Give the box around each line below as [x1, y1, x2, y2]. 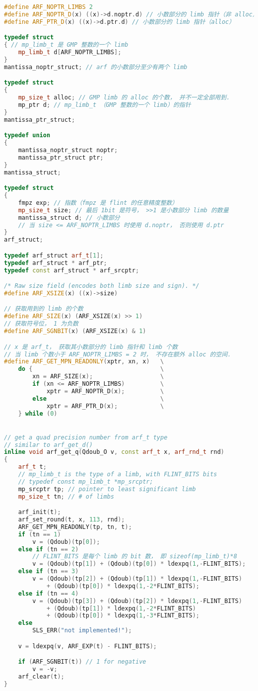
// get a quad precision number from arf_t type [4, 433, 168, 441]
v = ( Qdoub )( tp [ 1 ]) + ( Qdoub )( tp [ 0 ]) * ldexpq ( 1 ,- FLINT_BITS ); [32, 560, 246, 568]
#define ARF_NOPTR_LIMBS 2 [4, 3, 93, 10]
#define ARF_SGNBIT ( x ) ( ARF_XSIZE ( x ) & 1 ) [4, 328, 146, 335]
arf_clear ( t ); [18, 673, 64, 681]
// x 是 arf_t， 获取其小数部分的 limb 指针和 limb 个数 [4, 343, 178, 350]
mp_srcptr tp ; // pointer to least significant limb [18, 485, 196, 493]
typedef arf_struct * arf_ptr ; [4, 259, 107, 266]
